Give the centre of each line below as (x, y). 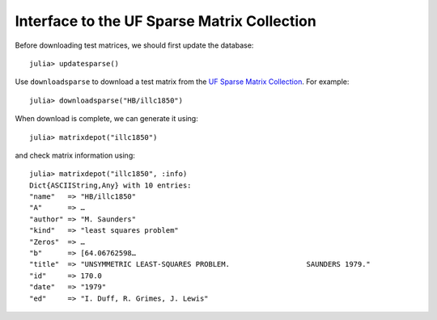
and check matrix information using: (75, 155)
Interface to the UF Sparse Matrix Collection (166, 21)
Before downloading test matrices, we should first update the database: (134, 45)
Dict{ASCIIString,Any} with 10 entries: (110, 185)
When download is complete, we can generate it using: (106, 119)
